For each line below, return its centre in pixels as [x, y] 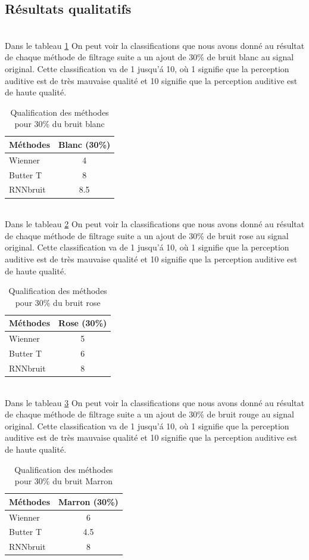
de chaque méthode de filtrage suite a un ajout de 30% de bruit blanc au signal [149, 57]
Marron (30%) [88, 501]
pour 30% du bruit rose [58, 302]
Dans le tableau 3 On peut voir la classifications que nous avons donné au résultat [155, 402]
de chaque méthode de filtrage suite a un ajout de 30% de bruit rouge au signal [149, 414]
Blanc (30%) [85, 144]
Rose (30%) [83, 323]
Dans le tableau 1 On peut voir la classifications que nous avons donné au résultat [155, 45]
